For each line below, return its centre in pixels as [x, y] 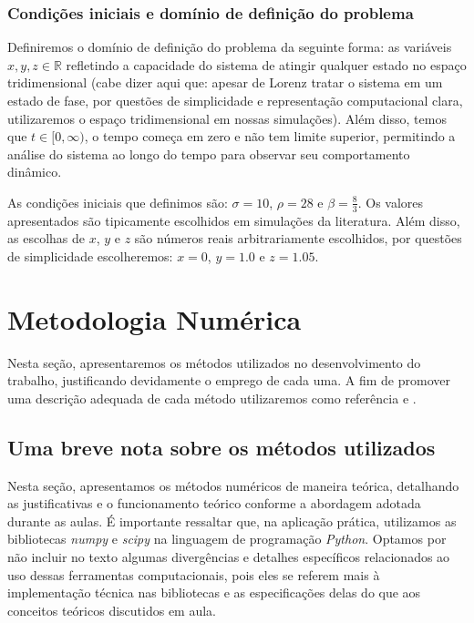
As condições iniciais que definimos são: [118, 202]
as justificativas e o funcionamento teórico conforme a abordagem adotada [214, 503]
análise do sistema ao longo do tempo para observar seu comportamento [209, 153]
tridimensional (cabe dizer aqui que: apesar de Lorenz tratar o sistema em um [225, 82]
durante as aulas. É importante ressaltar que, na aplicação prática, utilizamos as [232, 521]
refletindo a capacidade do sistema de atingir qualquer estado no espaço [266, 64]
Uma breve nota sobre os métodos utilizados [222, 447]
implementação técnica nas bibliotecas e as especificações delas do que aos [214, 592]
